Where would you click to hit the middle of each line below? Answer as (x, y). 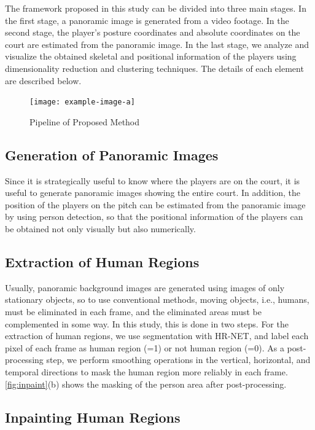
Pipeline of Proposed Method (85, 121)
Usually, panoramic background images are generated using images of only (145, 287)
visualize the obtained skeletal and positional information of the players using (151, 56)
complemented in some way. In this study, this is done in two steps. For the (147, 323)
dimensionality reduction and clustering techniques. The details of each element (154, 68)
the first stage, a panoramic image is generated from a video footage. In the (147, 20)
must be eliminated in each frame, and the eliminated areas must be (133, 311)
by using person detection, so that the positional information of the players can (154, 217)
